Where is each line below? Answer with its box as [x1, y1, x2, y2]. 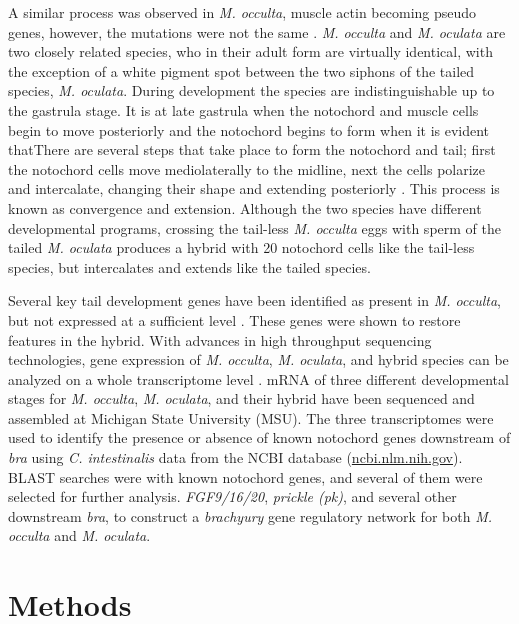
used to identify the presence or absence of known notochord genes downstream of [8, 427, 511, 448]
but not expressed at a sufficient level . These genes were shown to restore [8, 309, 461, 330]
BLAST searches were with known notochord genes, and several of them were [8, 466, 483, 487]
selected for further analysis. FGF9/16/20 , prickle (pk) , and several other [8, 486, 457, 507]
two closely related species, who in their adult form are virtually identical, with [8, 41, 493, 62]
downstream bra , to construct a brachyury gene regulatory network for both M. [8, 505, 492, 526]
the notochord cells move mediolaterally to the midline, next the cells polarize [8, 158, 486, 179]
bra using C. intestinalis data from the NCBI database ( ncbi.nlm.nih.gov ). [8, 447, 463, 468]
